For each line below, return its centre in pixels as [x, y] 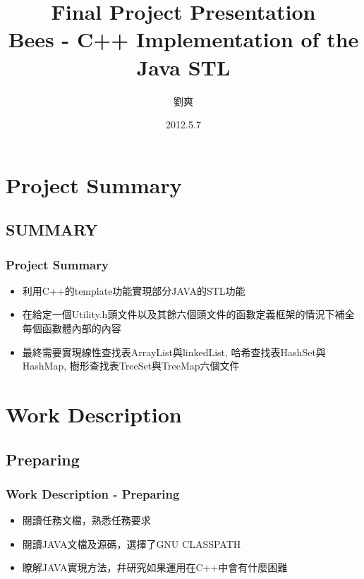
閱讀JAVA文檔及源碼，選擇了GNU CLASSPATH [132, 543]
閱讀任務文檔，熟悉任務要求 [86, 520]
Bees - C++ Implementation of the [183, 39]
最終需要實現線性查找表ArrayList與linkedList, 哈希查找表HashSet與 [174, 352]
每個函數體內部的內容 [72, 328]
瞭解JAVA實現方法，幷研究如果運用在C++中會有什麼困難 [155, 567]
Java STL [183, 67]
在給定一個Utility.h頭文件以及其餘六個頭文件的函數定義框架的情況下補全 [188, 314]
